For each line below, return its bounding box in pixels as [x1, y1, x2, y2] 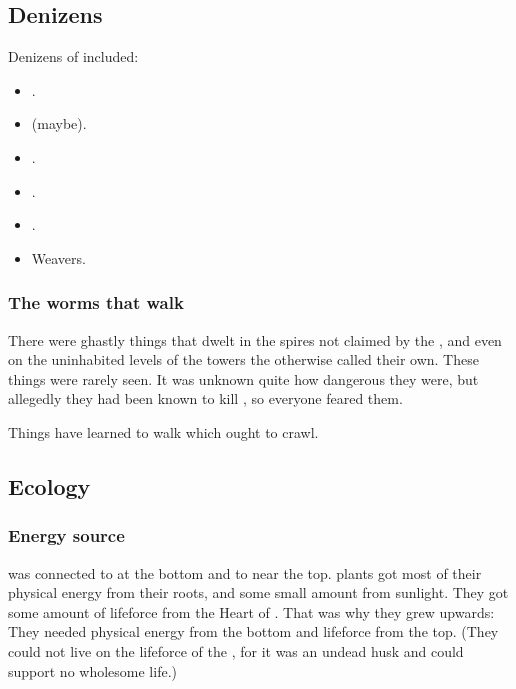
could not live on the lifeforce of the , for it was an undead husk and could [8, 640, 464, 661]
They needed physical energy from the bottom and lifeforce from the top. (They [8, 621, 499, 642]
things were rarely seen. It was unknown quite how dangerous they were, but [8, 368, 479, 389]
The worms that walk [8, 290, 184, 315]
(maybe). [31, 113, 87, 134]
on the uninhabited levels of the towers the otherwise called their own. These [8, 349, 479, 370]
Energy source [8, 523, 125, 548]
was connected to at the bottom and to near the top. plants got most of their [8, 562, 482, 583]
